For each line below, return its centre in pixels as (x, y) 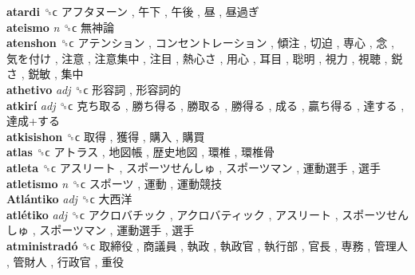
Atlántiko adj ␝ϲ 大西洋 (69, 199)
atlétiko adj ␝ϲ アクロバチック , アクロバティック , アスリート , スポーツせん (207, 214)
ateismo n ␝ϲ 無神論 (61, 27)
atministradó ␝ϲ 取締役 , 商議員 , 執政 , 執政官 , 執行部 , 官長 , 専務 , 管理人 (207, 245)
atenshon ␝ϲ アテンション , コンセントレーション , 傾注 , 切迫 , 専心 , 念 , (200, 43)
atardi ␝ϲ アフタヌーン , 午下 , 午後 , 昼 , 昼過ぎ (133, 11)
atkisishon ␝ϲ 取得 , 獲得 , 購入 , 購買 (106, 136)
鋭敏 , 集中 (56, 74)
